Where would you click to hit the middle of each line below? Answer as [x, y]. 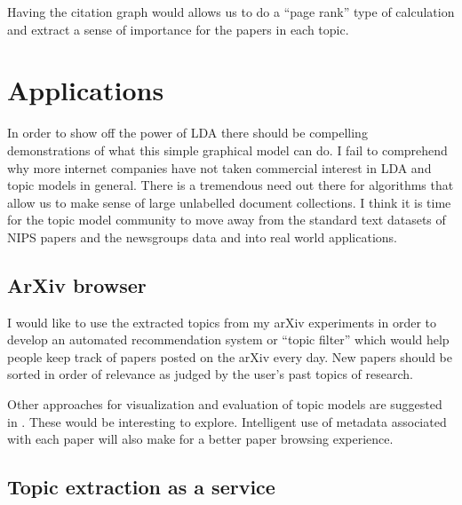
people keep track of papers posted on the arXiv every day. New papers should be [230, 356]
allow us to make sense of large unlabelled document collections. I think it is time [229, 202]
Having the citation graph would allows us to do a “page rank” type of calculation [231, 12]
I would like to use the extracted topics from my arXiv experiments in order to [222, 322]
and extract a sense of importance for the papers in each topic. [178, 29]
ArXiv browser [77, 284]
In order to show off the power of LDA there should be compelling [187, 133]
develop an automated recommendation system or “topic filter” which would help [228, 339]
